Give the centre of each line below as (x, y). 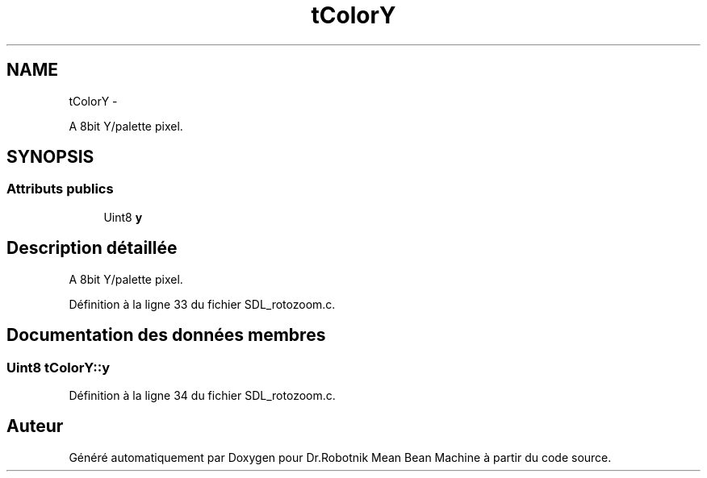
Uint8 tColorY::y (59, 367)
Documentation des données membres (166, 335)
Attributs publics (60, 189)
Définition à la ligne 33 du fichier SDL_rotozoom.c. (202, 304)
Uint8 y (123, 217)
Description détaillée (92, 248)
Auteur (35, 426)
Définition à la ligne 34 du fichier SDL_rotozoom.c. (202, 395)
